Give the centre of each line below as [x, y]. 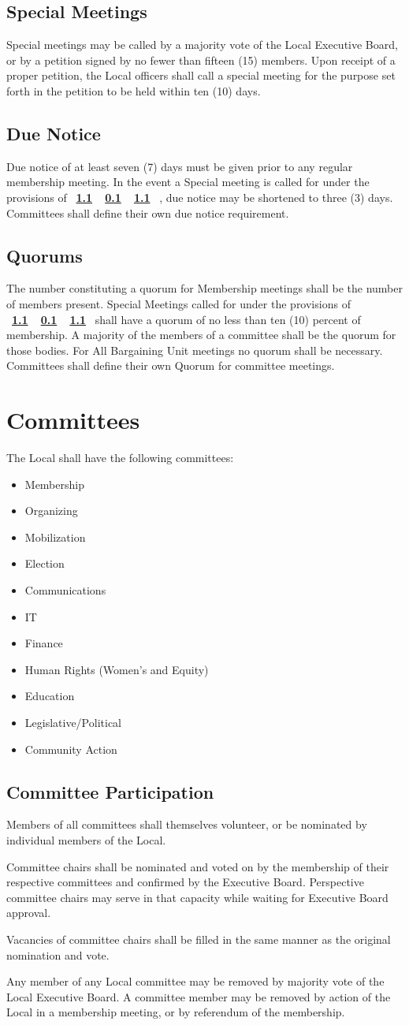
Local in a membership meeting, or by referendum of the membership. [176, 1012]
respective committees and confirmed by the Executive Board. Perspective [185, 882]
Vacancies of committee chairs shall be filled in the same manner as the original [199, 939]
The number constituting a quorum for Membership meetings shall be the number [204, 288]
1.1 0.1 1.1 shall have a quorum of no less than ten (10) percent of [186, 319]
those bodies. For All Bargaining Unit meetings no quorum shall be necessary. [195, 350]
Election [45, 563]
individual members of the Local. [86, 839]
